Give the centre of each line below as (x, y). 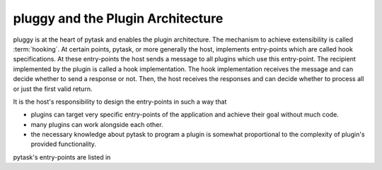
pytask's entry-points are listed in (62, 157)
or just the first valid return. (53, 89)
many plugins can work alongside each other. (97, 124)
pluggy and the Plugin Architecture (118, 18)
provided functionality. (64, 144)
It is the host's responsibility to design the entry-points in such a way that (120, 102)
